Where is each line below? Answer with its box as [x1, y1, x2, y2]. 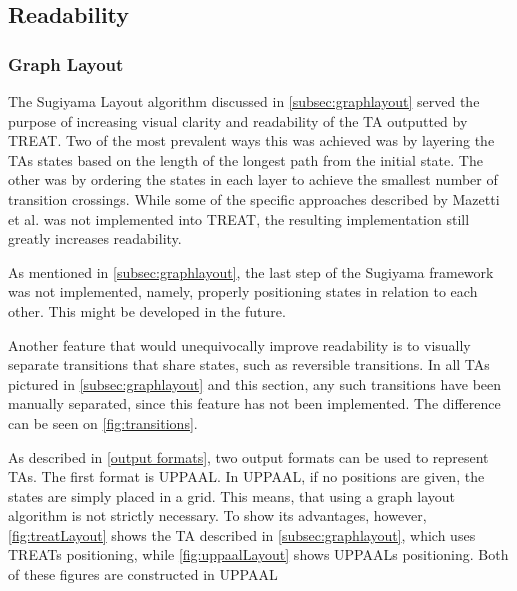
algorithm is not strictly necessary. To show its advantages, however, [8, 505, 427, 526]
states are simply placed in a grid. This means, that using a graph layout [8, 485, 456, 506]
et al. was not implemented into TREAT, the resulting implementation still [8, 208, 470, 229]
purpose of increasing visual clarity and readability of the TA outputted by [8, 110, 468, 131]
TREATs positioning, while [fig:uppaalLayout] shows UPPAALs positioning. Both [8, 544, 509, 565]
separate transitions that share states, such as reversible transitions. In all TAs [8, 354, 490, 375]
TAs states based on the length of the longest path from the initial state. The [8, 149, 483, 170]
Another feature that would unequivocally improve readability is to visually [8, 334, 471, 355]
